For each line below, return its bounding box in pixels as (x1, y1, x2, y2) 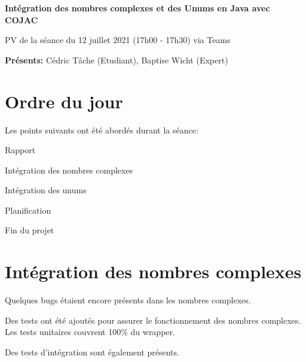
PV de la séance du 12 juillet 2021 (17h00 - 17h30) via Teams (5, 34, 231, 46)
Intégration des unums (5, 184, 87, 196)
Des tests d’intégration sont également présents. (5, 345, 179, 358)
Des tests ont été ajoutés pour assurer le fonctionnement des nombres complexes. (5, 314, 301, 326)
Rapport (5, 144, 36, 156)
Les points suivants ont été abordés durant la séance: (5, 123, 198, 136)
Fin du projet (5, 224, 54, 236)
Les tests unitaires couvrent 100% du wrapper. (5, 326, 175, 338)
